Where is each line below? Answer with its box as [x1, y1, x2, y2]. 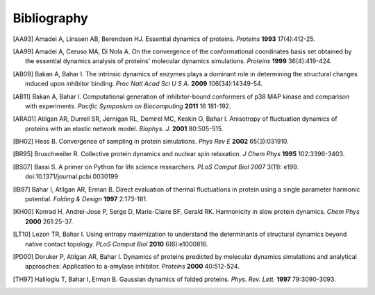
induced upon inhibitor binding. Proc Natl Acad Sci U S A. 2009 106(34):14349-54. [25, 80, 263, 88]
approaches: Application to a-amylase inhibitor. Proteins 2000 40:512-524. [25, 262, 240, 271]
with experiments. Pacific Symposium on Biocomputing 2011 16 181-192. [25, 101, 231, 110]
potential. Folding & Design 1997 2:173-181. [25, 195, 148, 203]
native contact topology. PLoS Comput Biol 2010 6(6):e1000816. [25, 239, 208, 248]
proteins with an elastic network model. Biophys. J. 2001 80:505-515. [25, 124, 224, 133]
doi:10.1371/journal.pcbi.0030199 [25, 172, 118, 180]
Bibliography [12, 10, 88, 26]
